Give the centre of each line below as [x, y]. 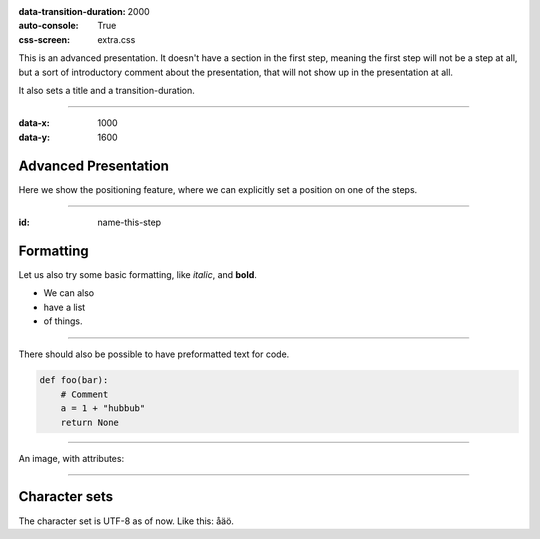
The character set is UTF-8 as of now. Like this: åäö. [126, 521]
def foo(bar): [74, 380]
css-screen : [44, 39]
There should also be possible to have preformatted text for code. [154, 354]
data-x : [34, 123]
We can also [69, 293]
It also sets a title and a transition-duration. [106, 90]
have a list [64, 307]
